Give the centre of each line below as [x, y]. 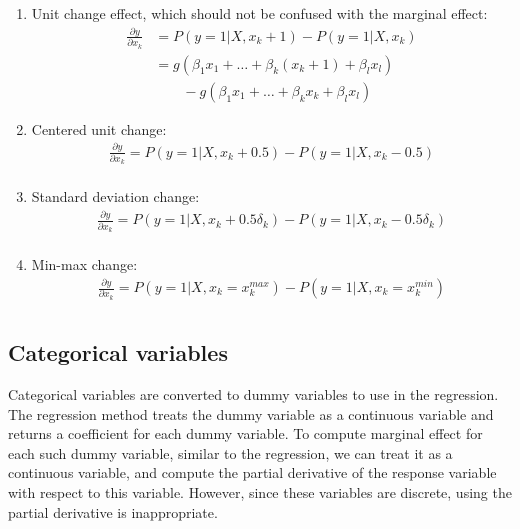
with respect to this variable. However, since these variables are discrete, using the [260, 491]
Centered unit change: [99, 128]
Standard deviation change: [115, 196]
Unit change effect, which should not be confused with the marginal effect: [259, 13]
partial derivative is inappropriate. [113, 511]
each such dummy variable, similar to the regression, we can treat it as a [230, 452]
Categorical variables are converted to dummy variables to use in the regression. [253, 393]
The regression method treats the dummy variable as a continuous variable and [251, 413]
